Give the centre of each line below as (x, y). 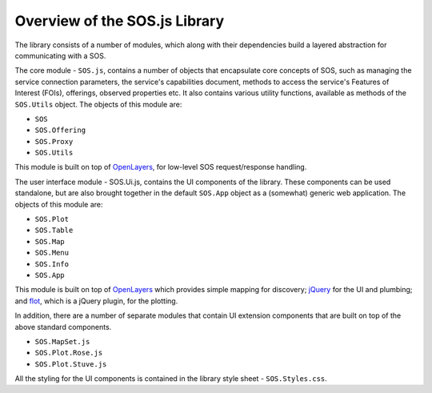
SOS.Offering (60, 130)
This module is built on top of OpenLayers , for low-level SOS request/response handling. (161, 167)
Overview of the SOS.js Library (120, 21)
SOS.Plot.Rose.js (69, 353)
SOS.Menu (52, 253)
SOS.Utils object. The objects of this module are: (98, 104)
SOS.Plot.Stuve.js (71, 364)
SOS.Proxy (54, 141)
